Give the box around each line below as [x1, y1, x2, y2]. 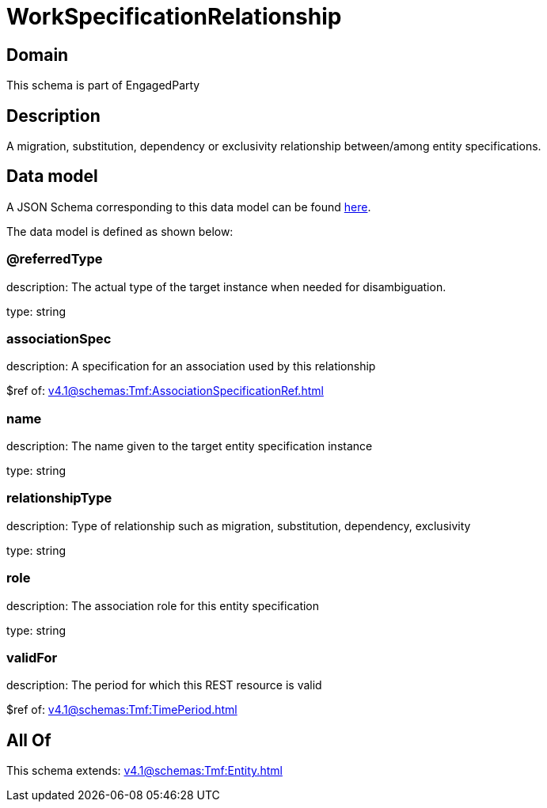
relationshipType [6, 490, 112, 506]
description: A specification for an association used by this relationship [6, 359, 376, 374]
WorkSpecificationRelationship [6, 3, 342, 30]
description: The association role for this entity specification [6, 598, 320, 613]
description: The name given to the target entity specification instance [6, 439, 373, 453]
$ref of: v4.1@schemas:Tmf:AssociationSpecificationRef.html [6, 384, 324, 398]
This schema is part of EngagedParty [6, 78, 200, 93]
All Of [6, 730, 51, 750]
